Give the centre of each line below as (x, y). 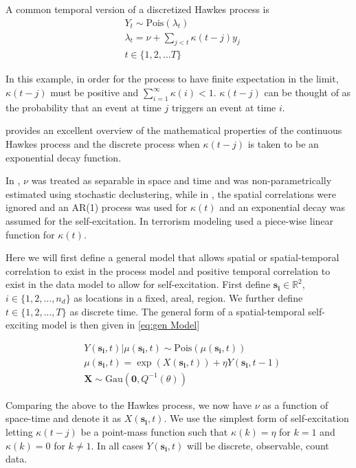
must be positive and (94, 92)
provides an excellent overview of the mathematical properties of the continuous (174, 130)
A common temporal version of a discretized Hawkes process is (137, 9)
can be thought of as (308, 92)
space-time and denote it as (64, 418)
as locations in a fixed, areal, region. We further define (188, 298)
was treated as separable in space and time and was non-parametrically (181, 180)
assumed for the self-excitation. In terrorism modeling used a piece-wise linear (170, 221)
